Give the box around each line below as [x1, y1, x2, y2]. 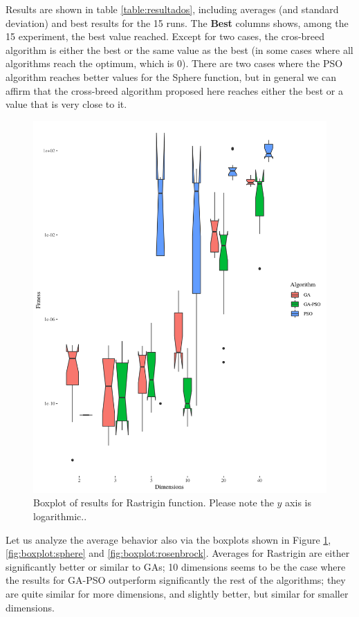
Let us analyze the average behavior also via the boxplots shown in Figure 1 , [6, 532, 331, 546]
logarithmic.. [33, 508, 87, 523]
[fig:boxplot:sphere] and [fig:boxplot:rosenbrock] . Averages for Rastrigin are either [6, 546, 350, 560]
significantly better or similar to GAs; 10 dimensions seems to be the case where [6, 559, 346, 573]
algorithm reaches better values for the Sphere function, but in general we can [6, 69, 336, 84]
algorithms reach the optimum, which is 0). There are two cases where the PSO [6, 56, 343, 71]
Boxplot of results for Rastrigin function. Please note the [33, 495, 274, 510]
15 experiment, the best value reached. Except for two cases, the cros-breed [6, 29, 325, 44]
